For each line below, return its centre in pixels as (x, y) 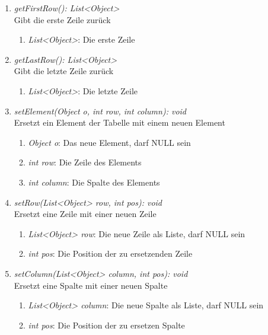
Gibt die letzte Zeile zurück (64, 71)
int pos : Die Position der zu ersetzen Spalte (106, 325)
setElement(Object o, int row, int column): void (100, 111)
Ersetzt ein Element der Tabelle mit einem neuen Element (119, 122)
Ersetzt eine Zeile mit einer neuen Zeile (85, 214)
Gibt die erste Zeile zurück (62, 19)
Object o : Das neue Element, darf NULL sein (109, 142)
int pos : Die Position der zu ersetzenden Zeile (110, 253)
